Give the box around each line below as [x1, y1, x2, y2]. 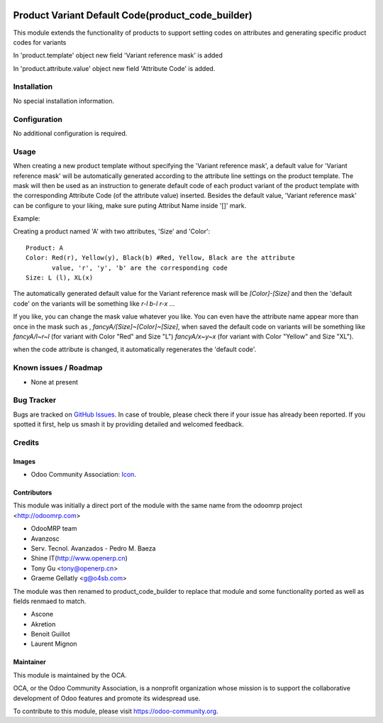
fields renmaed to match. [13, 597, 87, 605]
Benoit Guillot [30, 630, 70, 639]
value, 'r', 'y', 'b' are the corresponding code [52, 263, 228, 272]
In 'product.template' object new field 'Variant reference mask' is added [13, 51, 223, 60]
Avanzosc [30, 534, 60, 543]
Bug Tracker [13, 395, 57, 405]
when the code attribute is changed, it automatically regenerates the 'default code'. [13, 345, 257, 354]
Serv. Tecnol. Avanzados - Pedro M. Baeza [30, 543, 156, 553]
